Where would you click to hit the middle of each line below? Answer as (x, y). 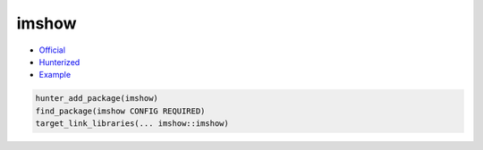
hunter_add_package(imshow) (97, 99)
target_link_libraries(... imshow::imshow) (132, 124)
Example (55, 75)
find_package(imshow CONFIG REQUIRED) (120, 111)
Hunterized (59, 62)
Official (52, 50)
